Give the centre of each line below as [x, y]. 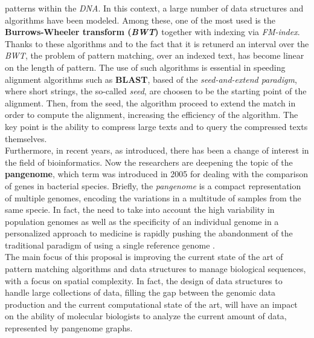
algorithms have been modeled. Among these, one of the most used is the [140, 20]
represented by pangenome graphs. [69, 328]
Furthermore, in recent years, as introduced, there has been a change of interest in [157, 150]
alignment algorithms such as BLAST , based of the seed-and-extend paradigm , [151, 79]
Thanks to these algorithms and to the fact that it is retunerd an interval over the [157, 43]
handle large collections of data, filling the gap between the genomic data [140, 292]
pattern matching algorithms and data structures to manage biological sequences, [155, 269]
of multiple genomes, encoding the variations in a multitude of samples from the [153, 197]
